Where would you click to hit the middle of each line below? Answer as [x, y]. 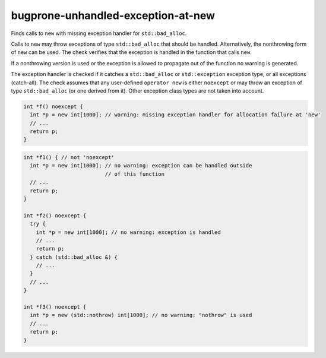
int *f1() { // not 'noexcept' [69, 158]
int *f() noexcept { [53, 106]
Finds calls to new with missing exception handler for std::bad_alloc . [99, 33]
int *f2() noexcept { [55, 216]
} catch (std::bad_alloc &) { [74, 257]
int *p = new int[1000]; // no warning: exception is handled [128, 232]
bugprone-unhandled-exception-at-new [113, 15]
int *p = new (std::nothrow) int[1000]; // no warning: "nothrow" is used [141, 315]
